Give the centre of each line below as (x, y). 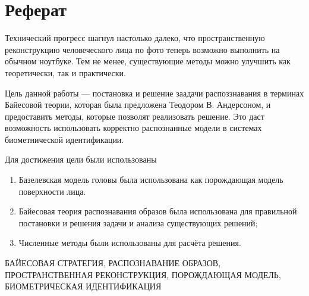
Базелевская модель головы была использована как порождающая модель (151, 180)
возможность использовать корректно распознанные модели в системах (133, 128)
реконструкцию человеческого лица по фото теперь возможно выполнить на (142, 49)
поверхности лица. (52, 191)
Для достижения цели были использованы (81, 159)
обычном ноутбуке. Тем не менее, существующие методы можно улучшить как (148, 61)
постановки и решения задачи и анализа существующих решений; (138, 222)
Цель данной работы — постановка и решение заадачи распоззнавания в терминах (154, 93)
